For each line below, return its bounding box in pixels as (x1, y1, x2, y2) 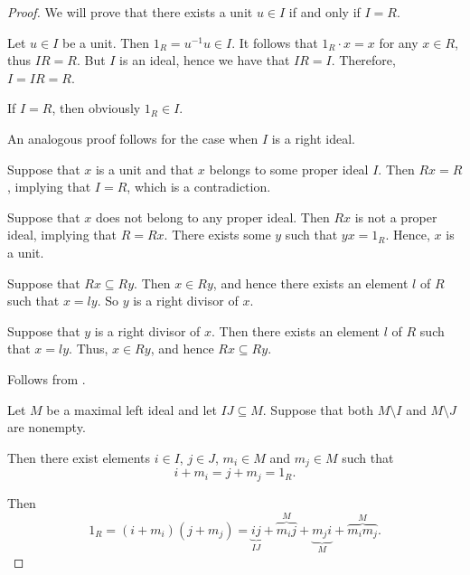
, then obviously (52, 99, 141, 118)
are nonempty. (7, 418, 86, 437)
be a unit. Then (62, 33, 150, 52)
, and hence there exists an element (212, 273, 409, 292)
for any (379, 33, 418, 52)
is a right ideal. (271, 128, 355, 147)
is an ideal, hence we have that (119, 51, 290, 70)
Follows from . (7, 369, 86, 388)
